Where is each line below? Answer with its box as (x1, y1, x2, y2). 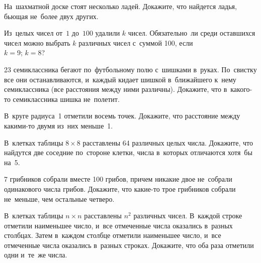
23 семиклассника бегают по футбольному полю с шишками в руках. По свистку (4, 64, 257, 74)
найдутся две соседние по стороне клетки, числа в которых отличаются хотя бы (4, 147, 252, 158)
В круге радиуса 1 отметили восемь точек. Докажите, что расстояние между (4, 110, 240, 121)
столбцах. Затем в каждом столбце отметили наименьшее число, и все (4, 230, 221, 240)
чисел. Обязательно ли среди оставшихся (128, 28, 255, 38)
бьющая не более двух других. (4, 11, 99, 21)
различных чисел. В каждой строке (133, 210, 242, 221)
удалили (95, 28, 120, 38)
